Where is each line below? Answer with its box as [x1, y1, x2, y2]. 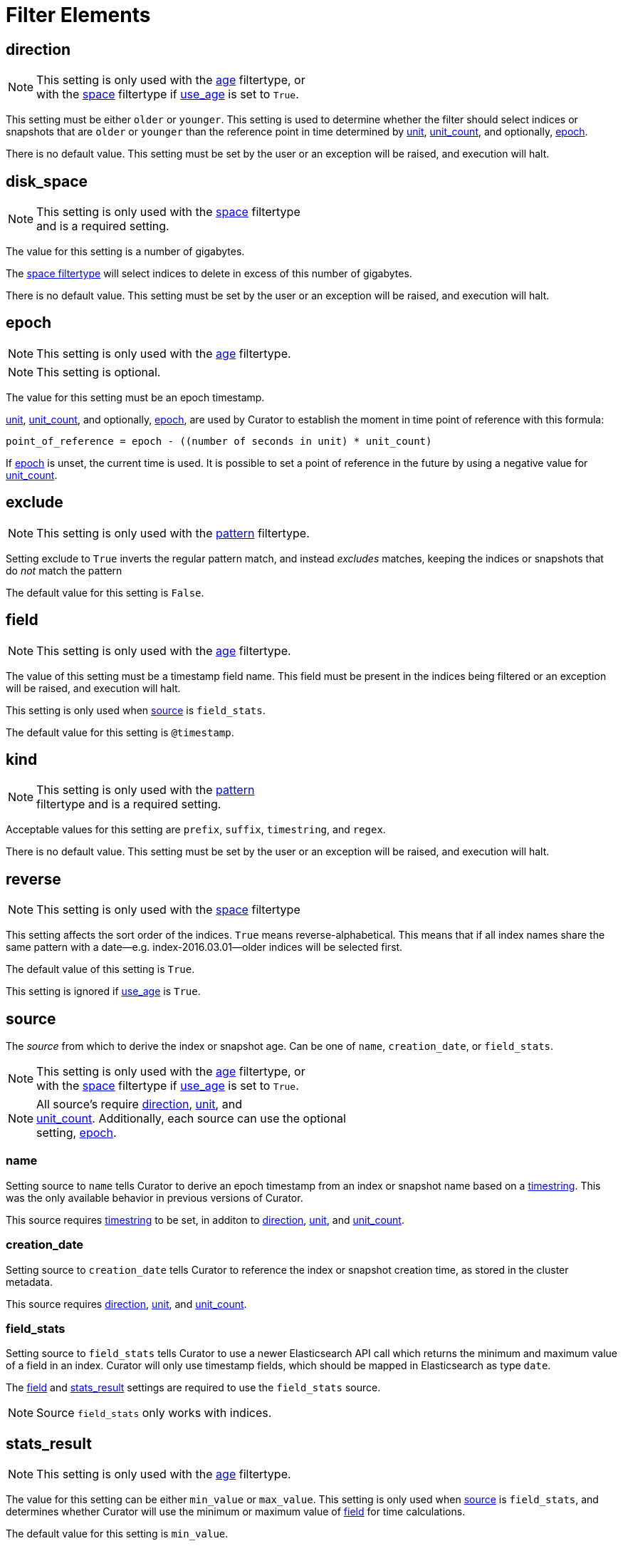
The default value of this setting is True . [6, 963, 195, 976]
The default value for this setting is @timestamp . [6, 726, 234, 738]
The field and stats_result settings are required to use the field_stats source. [6, 1381, 381, 1394]
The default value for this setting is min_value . [6, 1527, 229, 1540]
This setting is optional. [36, 364, 161, 379]
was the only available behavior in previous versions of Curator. [6, 1191, 303, 1204]
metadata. [6, 1275, 53, 1288]
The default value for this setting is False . [6, 586, 204, 599]
